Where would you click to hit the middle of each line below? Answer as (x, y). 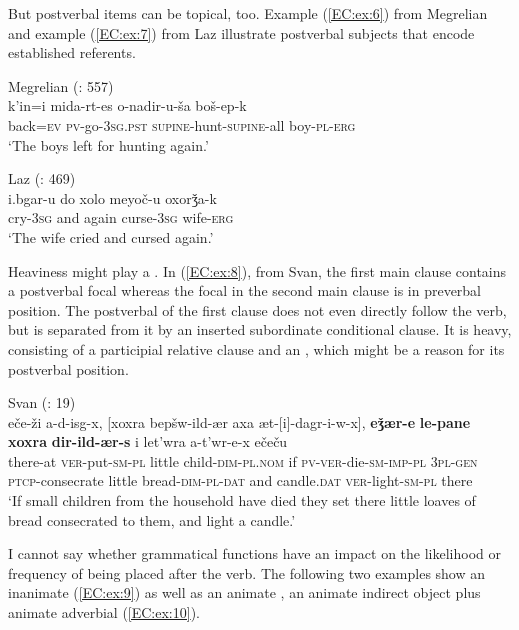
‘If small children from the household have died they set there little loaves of (242, 500)
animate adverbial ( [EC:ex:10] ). (104, 612)
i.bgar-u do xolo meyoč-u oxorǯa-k (112, 197)
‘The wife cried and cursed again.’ (111, 236)
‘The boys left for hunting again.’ (108, 144)
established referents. (72, 52)
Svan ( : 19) (42, 402)
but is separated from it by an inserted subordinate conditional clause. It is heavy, (260, 329)
